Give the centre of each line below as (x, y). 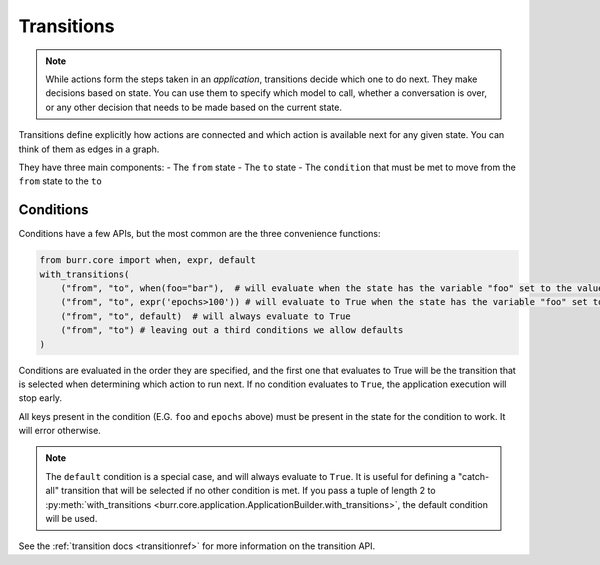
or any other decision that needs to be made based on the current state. (193, 107)
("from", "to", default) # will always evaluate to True (205, 316)
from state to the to (60, 181)
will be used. (71, 519)
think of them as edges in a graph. (89, 149)
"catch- (473, 476)
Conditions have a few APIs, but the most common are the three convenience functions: (199, 234)
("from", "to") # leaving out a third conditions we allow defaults (232, 330)
